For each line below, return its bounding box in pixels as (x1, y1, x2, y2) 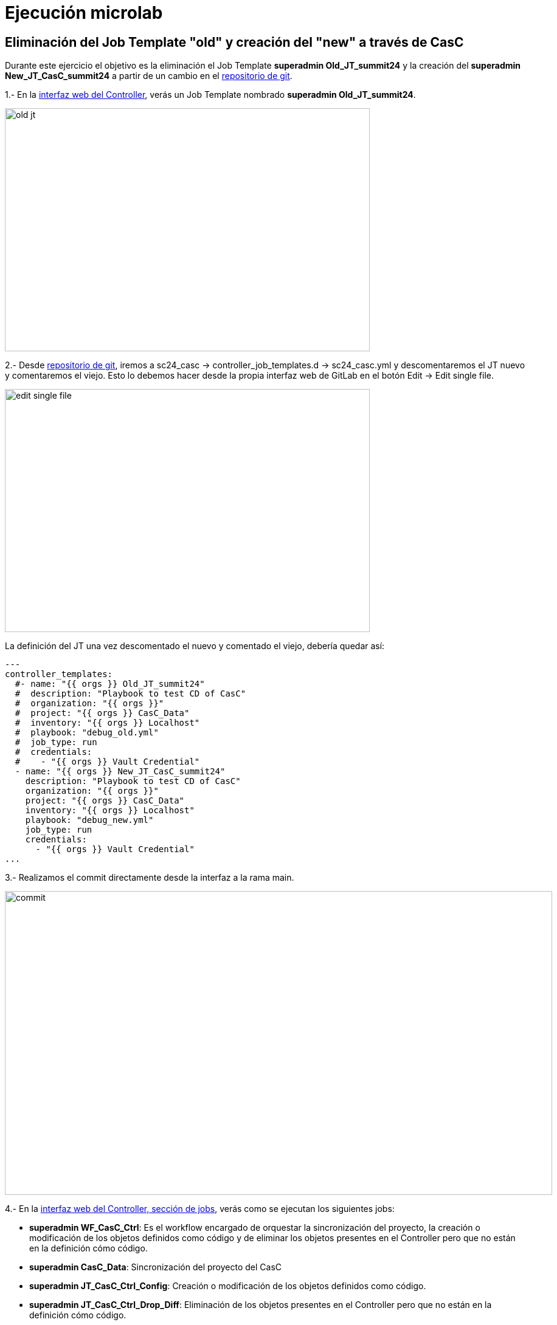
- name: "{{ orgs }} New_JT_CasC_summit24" (15, 766, 226, 777)
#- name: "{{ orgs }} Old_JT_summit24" (15, 679, 205, 689)
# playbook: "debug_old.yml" (15, 728, 159, 738)
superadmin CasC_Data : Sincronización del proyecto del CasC (29, 1262, 282, 1273)
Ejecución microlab (5, 2, 163, 23)
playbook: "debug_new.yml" (25, 815, 154, 825)
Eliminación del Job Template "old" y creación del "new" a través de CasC (5, 34, 464, 50)
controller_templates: (5, 669, 113, 680)
